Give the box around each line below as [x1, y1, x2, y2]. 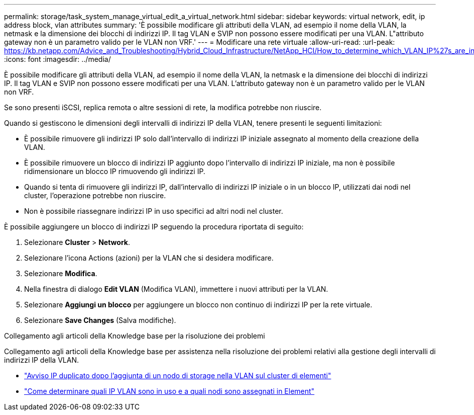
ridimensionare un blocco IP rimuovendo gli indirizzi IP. [24, 167, 205, 176]
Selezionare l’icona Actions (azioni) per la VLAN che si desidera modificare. [24, 254, 274, 262]
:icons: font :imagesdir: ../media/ [4, 55, 111, 63]
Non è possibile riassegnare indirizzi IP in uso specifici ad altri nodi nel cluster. [24, 207, 283, 215]
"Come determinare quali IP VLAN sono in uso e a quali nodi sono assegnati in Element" [24, 387, 315, 395]
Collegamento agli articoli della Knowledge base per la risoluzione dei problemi [4, 331, 265, 340]
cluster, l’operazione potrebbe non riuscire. [24, 191, 166, 200]
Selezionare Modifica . [24, 269, 97, 278]
